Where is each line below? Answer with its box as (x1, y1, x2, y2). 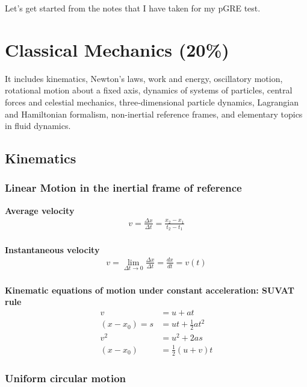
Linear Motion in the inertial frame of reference (5, 180, 242, 195)
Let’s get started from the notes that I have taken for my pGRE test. (5, 2, 261, 14)
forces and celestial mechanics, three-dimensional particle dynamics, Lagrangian (5, 95, 299, 108)
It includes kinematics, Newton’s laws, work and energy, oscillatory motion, (5, 72, 283, 84)
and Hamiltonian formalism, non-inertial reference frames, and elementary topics (5, 107, 303, 120)
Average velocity (5, 204, 75, 216)
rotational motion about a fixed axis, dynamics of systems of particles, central (5, 84, 293, 96)
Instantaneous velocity (5, 243, 100, 256)
